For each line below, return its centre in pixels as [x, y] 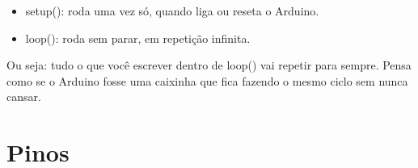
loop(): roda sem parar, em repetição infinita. [138, 38]
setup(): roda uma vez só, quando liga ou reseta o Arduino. [172, 10]
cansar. [24, 97]
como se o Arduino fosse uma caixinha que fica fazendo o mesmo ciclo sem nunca [207, 80]
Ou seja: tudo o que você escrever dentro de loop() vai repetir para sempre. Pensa [209, 65]
